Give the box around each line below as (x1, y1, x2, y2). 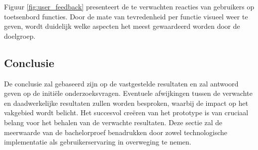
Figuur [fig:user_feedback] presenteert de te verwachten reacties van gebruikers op (4, 1, 255, 11)
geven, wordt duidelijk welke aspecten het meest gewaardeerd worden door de (4, 21, 240, 31)
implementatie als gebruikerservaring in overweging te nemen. (4, 137, 191, 147)
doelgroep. (4, 30, 36, 41)
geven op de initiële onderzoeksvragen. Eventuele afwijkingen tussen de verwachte (4, 88, 253, 98)
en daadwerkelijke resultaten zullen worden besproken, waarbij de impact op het (4, 97, 249, 108)
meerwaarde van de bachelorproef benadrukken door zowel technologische (4, 127, 228, 137)
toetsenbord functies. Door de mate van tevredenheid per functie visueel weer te (4, 11, 248, 21)
